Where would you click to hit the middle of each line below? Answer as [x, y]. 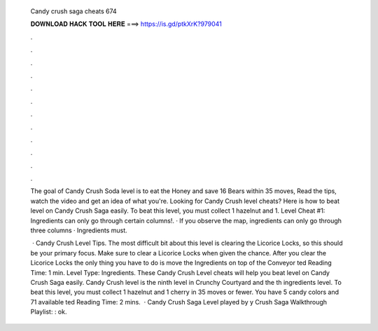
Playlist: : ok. [49, 312]
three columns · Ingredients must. [79, 230]
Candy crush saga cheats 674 [73, 11]
